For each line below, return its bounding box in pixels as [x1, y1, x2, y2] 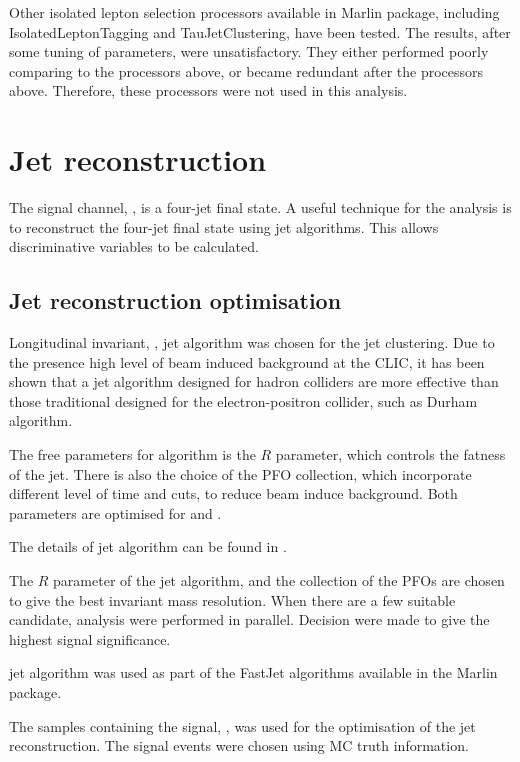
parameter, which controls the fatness [275, 444, 506, 465]
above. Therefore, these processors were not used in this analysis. [9, 80, 408, 101]
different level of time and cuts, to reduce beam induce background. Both [9, 483, 458, 504]
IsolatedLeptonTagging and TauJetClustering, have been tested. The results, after [9, 21, 511, 42]
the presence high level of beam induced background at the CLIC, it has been [9, 351, 485, 372]
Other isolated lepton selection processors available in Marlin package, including [9, 2, 500, 22]
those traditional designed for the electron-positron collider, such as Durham [9, 390, 478, 411]
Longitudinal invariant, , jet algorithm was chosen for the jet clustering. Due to [9, 332, 495, 353]
